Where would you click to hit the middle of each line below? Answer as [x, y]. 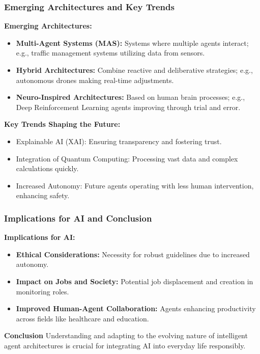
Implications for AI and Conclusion [78, 218]
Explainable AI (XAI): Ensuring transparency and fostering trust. [119, 141]
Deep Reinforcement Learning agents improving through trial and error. [128, 107]
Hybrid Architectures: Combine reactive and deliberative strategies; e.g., [134, 70]
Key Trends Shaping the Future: [62, 124]
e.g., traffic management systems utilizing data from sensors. [110, 53]
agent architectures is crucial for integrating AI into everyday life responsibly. [125, 345]
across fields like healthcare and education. [82, 318]
